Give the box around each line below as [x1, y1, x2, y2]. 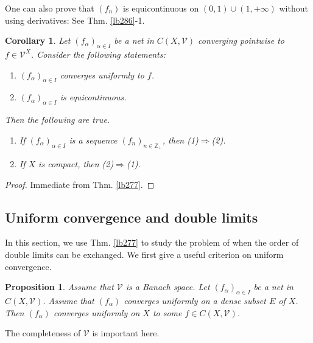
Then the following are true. [5, 113, 110, 126]
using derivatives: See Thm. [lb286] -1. [5, 13, 145, 26]
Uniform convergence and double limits [5, 207, 258, 226]
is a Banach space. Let [125, 280, 210, 293]
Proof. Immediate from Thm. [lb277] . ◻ [5, 178, 155, 190]
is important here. [92, 327, 160, 339]
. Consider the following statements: [30, 47, 166, 60]
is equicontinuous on [123, 2, 199, 14]
